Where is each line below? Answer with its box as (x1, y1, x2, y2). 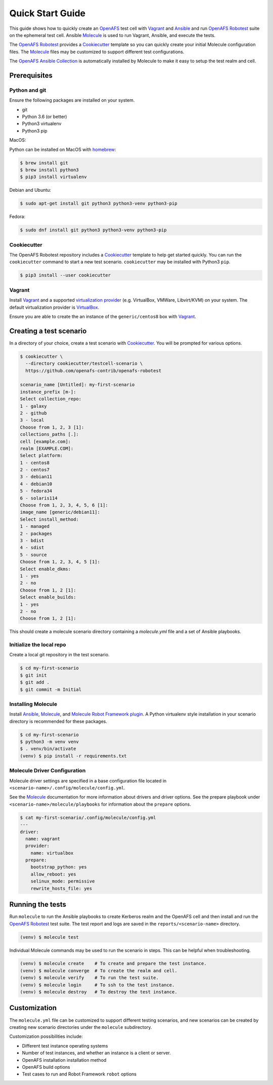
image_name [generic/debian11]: (20, 509, 101, 515)
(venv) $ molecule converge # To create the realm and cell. (20, 968, 177, 974)
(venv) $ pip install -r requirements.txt (20, 753, 127, 759)
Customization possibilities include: (9, 1033, 83, 1039)
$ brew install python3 (20, 167, 79, 173)
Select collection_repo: (20, 396, 82, 402)
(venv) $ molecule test (20, 934, 79, 940)
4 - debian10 (20, 481, 53, 487)
